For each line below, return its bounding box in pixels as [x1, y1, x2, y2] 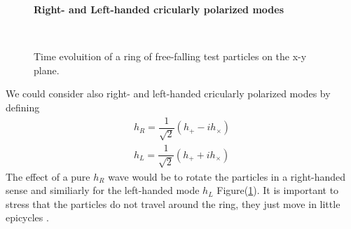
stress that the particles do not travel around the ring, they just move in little [6, 196, 340, 211]
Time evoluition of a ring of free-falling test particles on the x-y [34, 49, 307, 64]
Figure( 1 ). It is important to [216, 183, 339, 197]
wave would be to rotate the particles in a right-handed [108, 169, 346, 183]
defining [6, 99, 40, 114]
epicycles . [6, 210, 49, 225]
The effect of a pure [6, 169, 90, 183]
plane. [34, 62, 60, 77]
